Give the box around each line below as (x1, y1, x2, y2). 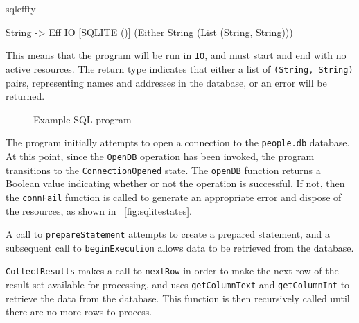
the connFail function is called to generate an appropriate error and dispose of (6, 189, 342, 204)
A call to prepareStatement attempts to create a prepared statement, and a (6, 227, 330, 241)
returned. (6, 89, 45, 103)
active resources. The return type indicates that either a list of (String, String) (6, 61, 353, 76)
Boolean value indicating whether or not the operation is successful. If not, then (6, 176, 345, 191)
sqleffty (6, 1, 36, 15)
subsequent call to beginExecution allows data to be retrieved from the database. (6, 240, 354, 254)
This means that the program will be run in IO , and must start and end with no (6, 48, 347, 62)
